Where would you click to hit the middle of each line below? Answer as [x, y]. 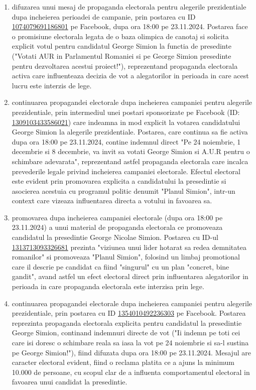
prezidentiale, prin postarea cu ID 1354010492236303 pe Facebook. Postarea [129, 313]
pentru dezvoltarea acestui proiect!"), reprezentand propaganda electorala [125, 66]
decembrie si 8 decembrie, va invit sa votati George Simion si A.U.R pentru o [131, 151]
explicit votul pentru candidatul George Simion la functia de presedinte [121, 46]
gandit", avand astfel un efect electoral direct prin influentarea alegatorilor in [130, 276]
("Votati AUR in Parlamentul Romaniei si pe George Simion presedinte [121, 55]
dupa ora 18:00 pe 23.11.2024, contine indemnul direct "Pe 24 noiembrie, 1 [126, 141]
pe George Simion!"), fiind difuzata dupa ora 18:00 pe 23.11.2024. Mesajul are [131, 352]
